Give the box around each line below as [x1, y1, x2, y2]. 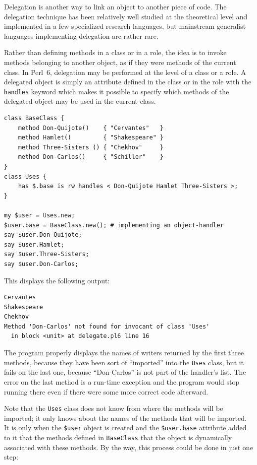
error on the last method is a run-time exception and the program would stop [4, 376, 240, 387]
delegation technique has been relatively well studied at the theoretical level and [4, 11, 248, 21]
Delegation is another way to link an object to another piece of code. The [4, 1, 227, 11]
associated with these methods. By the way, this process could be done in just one [4, 442, 253, 452]
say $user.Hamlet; [4, 241, 64, 248]
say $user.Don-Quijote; [4, 231, 82, 239]
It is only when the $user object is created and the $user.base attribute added [4, 422, 247, 433]
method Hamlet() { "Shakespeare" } [18, 134, 164, 141]
